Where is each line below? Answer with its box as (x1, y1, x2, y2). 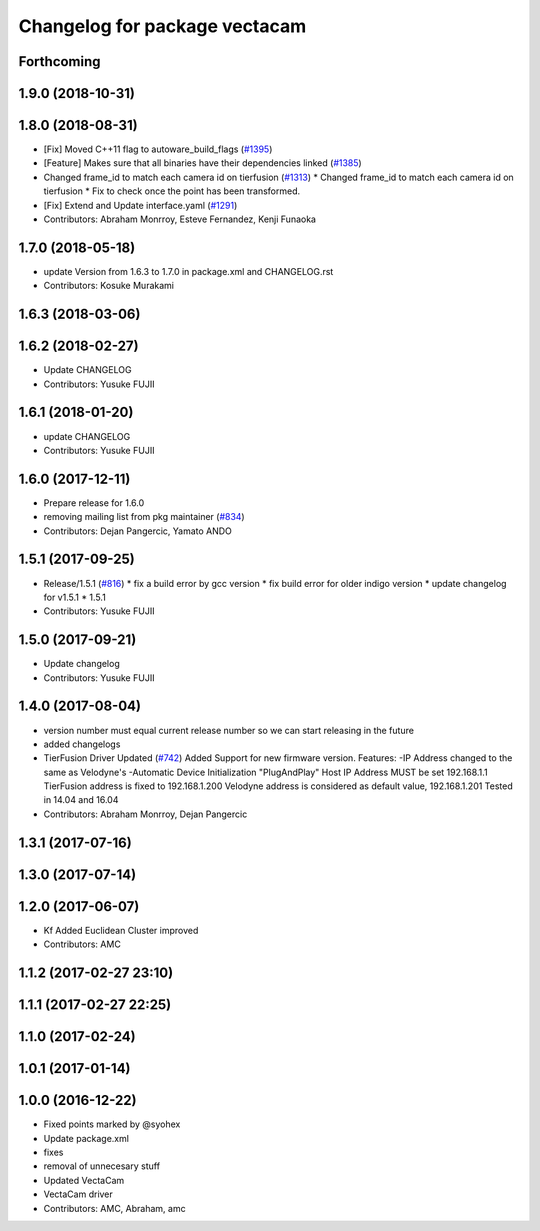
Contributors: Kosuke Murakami (43, 280, 175, 292)
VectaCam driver (43, 1188, 114, 1200)
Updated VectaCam (43, 1174, 125, 1186)
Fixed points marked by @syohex (43, 1118, 181, 1130)
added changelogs (43, 738, 121, 750)
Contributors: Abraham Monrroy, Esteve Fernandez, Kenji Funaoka (43, 213, 317, 225)
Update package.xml (43, 1132, 130, 1144)
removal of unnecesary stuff (43, 1160, 160, 1172)
